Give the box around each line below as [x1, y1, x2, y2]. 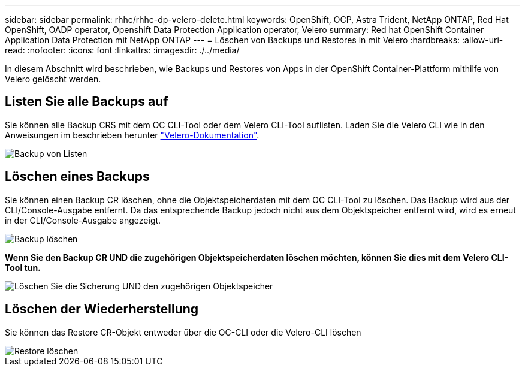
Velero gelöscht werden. [5, 74, 101, 84]
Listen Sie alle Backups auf [5, 94, 168, 110]
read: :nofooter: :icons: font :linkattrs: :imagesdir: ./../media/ [5, 45, 240, 55]
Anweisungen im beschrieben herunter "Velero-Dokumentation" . [5, 129, 260, 140]
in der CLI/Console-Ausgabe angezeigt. [5, 215, 161, 225]
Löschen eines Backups [5, 169, 150, 185]
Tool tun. [5, 262, 41, 273]
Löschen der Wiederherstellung [5, 301, 199, 317]
